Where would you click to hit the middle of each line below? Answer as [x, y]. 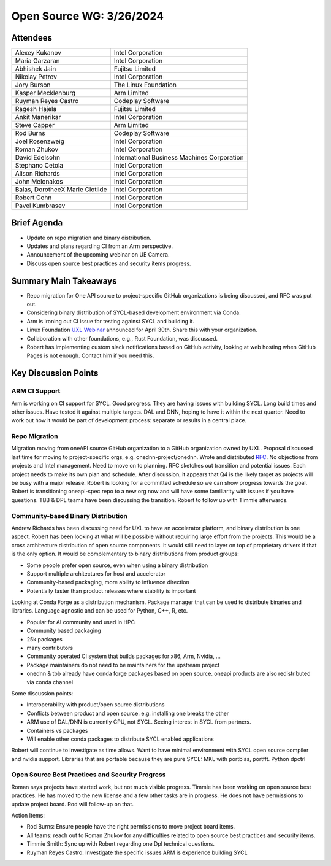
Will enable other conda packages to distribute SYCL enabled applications [120, 739]
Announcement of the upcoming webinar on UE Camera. [98, 255]
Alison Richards [38, 174]
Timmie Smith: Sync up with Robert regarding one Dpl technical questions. [120, 844]
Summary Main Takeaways [64, 281]
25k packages [44, 639]
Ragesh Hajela [36, 109]
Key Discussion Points [55, 373]
